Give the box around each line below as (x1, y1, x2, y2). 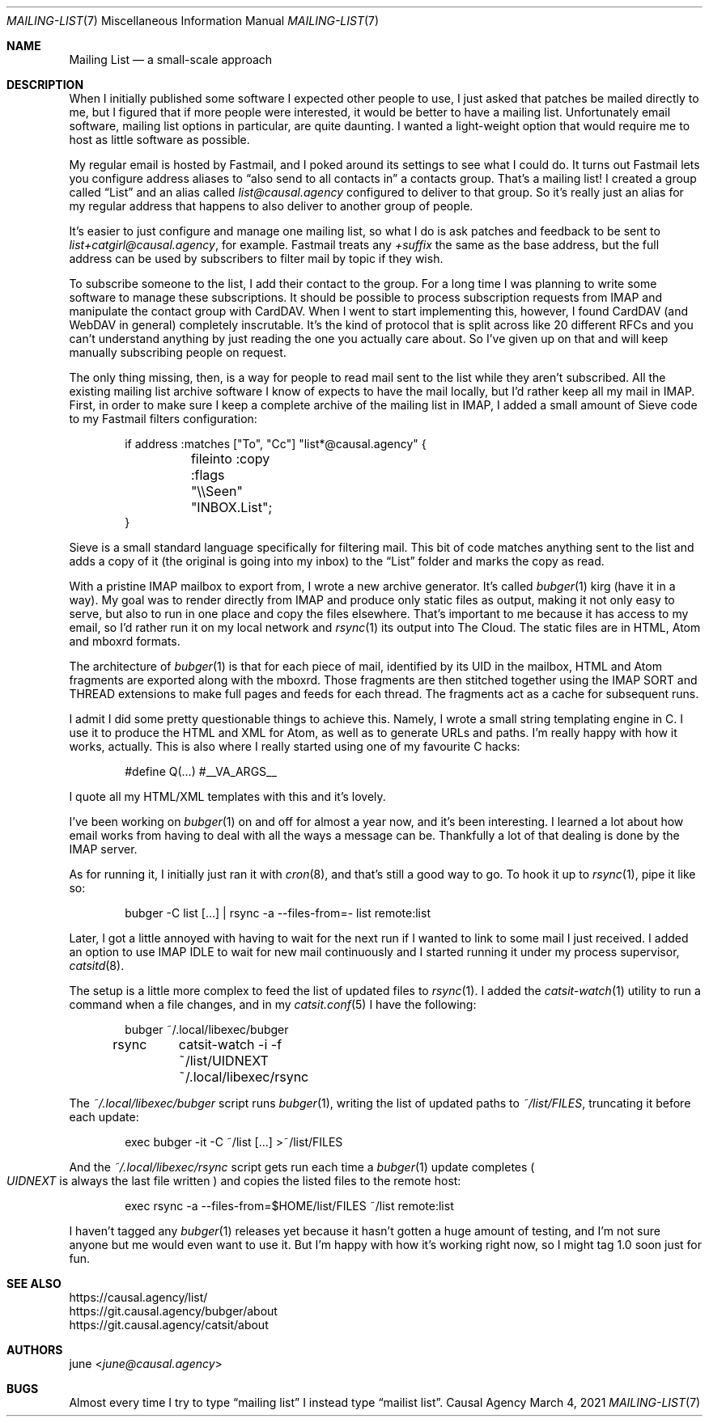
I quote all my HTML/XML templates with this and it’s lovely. (69, 790, 386, 803)
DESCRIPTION (6, 78, 84, 91)
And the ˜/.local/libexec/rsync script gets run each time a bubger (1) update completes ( (69, 1160, 535, 1174)
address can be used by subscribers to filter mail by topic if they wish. (69, 252, 444, 265)
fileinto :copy (190, 451, 270, 467)
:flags (190, 467, 225, 483)
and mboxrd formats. (69, 634, 180, 648)
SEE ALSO (6, 1277, 62, 1290)
